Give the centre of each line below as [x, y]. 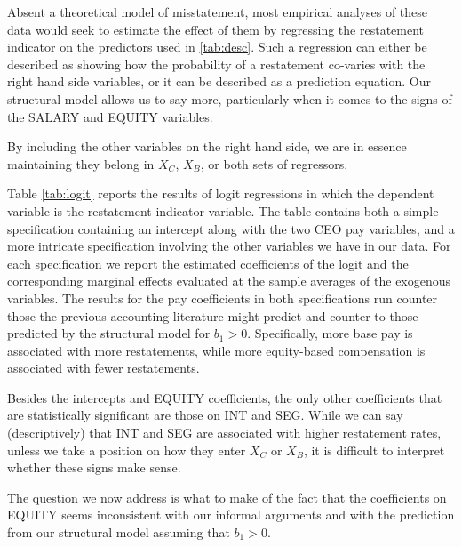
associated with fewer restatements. [104, 368]
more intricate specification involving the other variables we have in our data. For [229, 246]
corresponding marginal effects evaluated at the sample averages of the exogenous [229, 281]
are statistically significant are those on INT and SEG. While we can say [205, 415]
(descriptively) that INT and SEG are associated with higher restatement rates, [224, 433]
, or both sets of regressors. [274, 163]
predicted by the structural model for [109, 333]
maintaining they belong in [81, 163]
